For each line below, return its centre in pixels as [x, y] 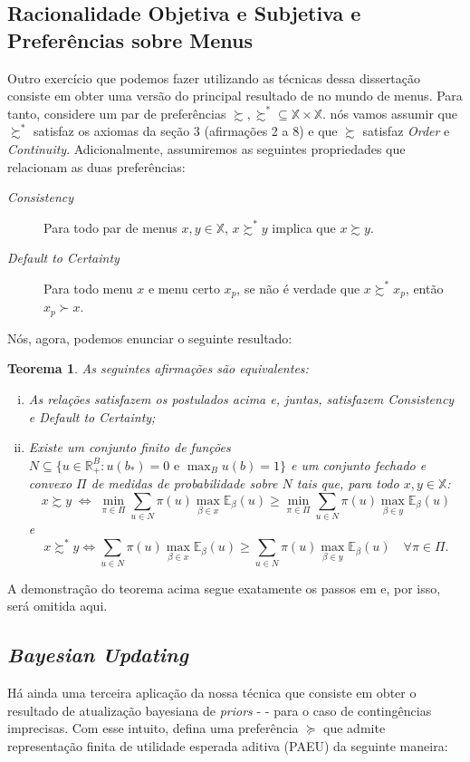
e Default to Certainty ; [92, 416]
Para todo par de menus [110, 227]
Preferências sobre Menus [130, 39]
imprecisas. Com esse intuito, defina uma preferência [153, 728]
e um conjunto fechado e [358, 464]
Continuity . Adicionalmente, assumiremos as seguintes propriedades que [206, 148]
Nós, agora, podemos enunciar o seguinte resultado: [150, 338]
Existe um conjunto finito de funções [129, 447]
